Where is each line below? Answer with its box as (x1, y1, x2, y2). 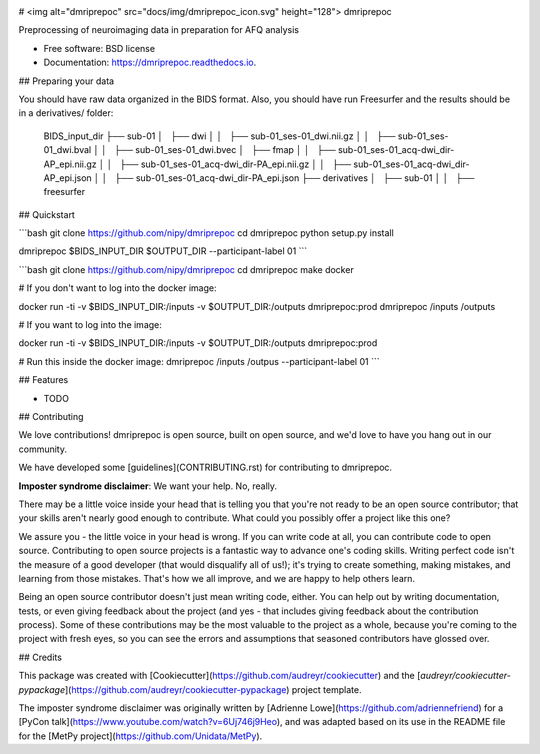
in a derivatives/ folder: (18, 107, 114, 119)
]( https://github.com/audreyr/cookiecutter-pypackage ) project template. (64, 683, 362, 695)
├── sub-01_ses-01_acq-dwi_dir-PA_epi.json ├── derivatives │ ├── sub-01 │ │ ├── (114, 171, 475, 184)
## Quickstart (18, 208, 75, 220)
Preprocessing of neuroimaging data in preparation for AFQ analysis (18, 24, 300, 36)
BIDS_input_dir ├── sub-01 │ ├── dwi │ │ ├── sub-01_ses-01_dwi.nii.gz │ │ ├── (43, 130, 396, 142)
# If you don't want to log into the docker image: (18, 282, 217, 294)
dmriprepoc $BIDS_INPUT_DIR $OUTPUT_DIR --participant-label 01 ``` (18, 245, 308, 257)
